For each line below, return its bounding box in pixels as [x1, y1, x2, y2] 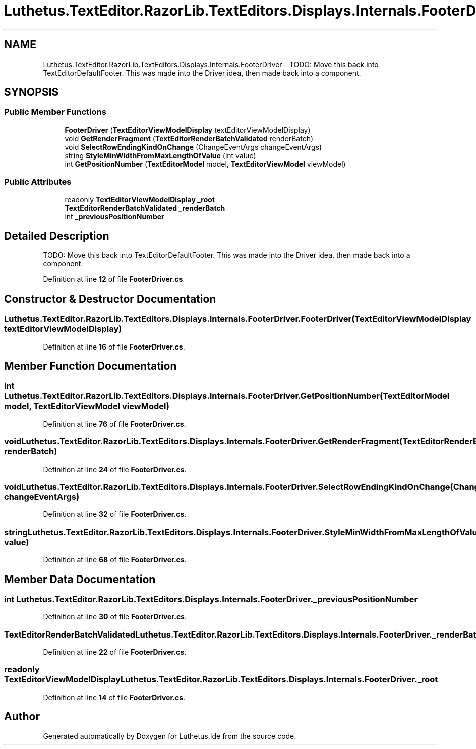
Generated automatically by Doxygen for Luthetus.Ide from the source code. [43, 731, 296, 740]
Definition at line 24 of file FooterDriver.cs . [43, 465, 187, 474]
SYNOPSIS [4, 86, 59, 99]
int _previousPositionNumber [65, 212, 164, 221]
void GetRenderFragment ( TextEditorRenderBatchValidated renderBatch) [65, 134, 314, 143]
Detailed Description [4, 229, 109, 242]
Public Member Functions [4, 107, 106, 118]
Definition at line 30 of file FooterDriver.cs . [43, 612, 187, 621]
